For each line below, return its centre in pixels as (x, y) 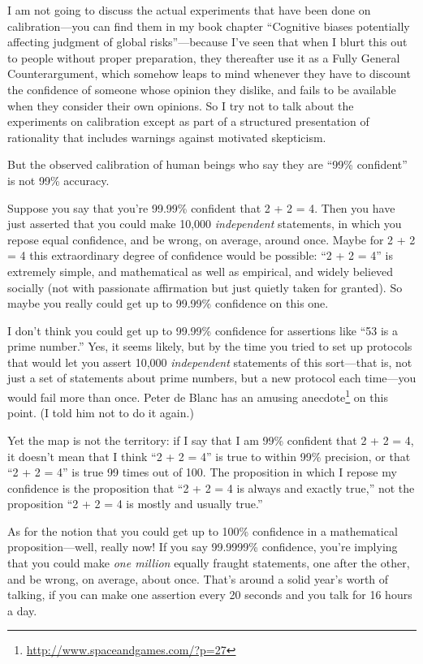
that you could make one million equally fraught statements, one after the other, (209, 563)
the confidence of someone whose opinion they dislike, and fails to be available (202, 89)
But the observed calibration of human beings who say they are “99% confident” (207, 164)
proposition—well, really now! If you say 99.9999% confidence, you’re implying (203, 547)
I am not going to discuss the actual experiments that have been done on (189, 10)
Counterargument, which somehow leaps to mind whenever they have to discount (209, 73)
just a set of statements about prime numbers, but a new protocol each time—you (212, 378)
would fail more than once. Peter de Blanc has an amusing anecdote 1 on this (198, 396)
